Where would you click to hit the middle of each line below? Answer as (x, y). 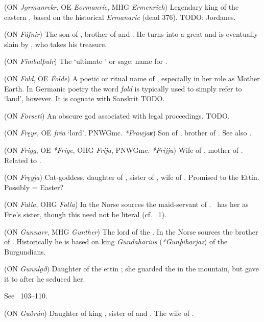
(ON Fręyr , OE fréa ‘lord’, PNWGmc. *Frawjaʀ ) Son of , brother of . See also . (128, 133)
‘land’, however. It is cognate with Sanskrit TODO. (85, 98)
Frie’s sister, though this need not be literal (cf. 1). (85, 214)
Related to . (23, 160)
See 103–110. (26, 296)
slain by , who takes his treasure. (56, 44)
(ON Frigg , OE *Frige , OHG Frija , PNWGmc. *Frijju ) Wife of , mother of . (124, 149)
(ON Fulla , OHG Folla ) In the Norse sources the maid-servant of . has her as (126, 204)
